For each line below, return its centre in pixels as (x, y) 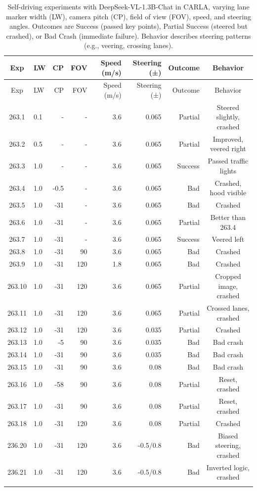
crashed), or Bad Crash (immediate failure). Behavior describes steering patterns (128, 35)
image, (228, 286)
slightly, (228, 117)
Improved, (228, 138)
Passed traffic (228, 161)
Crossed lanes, (228, 308)
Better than (228, 217)
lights (228, 170)
